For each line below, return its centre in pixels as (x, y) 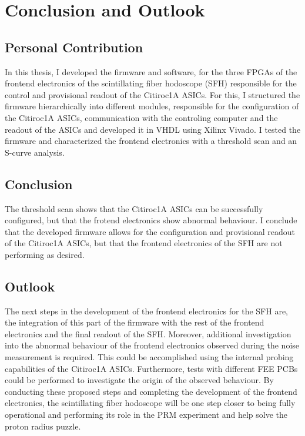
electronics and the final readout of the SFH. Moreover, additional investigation (148, 333)
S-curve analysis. (35, 152)
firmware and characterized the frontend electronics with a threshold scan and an (151, 141)
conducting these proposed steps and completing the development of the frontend (151, 391)
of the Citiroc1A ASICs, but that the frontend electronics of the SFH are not (144, 243)
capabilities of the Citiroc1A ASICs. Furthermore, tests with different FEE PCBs (151, 368)
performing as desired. (45, 254)
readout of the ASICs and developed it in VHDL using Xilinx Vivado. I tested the (153, 129)
